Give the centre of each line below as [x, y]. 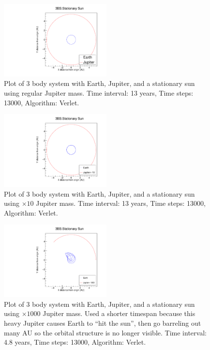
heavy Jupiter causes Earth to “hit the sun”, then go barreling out [103, 323]
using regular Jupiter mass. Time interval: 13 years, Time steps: [99, 93]
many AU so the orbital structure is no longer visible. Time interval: [105, 332]
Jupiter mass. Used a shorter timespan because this [119, 313]
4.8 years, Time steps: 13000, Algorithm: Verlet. [75, 342]
